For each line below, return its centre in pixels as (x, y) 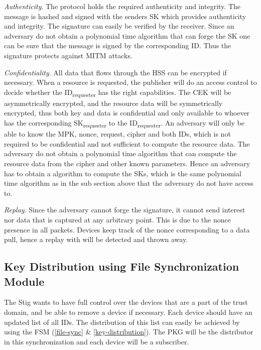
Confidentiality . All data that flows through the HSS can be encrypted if (115, 72)
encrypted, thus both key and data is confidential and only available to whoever (127, 113)
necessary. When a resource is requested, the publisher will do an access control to (130, 82)
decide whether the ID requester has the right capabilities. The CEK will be (118, 92)
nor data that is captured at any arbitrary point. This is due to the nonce (117, 219)
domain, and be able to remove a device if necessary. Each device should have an (128, 312)
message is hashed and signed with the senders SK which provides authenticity (125, 16)
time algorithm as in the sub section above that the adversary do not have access (129, 183)
